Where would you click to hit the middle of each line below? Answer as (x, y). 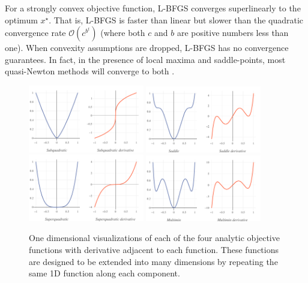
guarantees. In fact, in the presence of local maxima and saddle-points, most (145, 59)
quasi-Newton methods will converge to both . (90, 71)
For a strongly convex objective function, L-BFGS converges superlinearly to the (153, 8)
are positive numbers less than (233, 33)
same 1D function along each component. (104, 273)
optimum (21, 19)
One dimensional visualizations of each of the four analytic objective (154, 238)
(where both (123, 33)
